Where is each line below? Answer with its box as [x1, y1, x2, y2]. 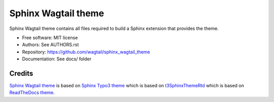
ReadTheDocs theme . [9, 89, 55, 96]
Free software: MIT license [22, 35, 78, 41]
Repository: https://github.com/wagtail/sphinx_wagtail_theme [22, 49, 151, 55]
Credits [9, 69, 33, 78]
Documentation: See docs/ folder [22, 56, 91, 62]
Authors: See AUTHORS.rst [22, 42, 79, 48]
